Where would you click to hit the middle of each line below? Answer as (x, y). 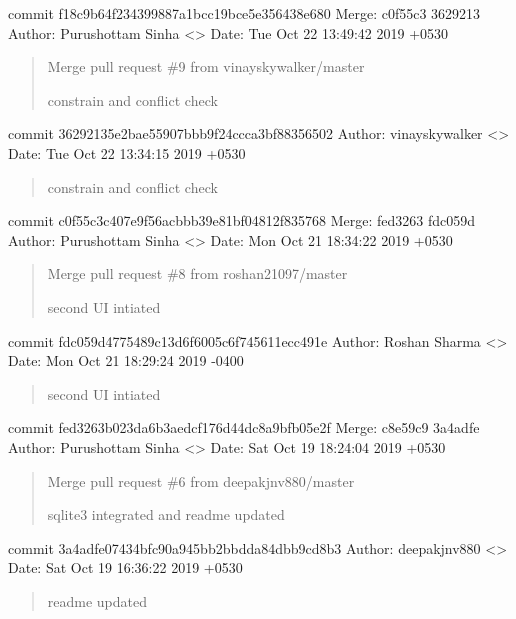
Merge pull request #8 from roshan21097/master (197, 273)
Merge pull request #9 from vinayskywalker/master (206, 66)
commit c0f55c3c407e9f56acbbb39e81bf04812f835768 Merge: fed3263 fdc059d (242, 220)
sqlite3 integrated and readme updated (166, 514)
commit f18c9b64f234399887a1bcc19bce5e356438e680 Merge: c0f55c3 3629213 (244, 13)
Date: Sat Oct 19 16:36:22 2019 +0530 (125, 567)
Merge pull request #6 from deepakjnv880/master (201, 480)
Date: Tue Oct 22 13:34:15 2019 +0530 (127, 152)
